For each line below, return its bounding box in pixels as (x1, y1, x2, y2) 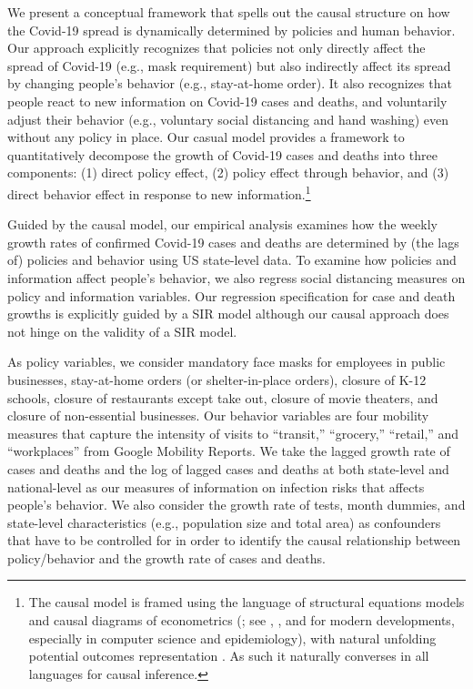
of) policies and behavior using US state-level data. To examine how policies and (7, 250, 457, 269)
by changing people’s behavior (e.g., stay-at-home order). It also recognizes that (7, 74, 452, 93)
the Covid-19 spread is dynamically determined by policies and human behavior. (7, 20, 456, 39)
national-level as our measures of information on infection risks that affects (7, 477, 425, 496)
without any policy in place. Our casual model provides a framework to (7, 127, 405, 147)
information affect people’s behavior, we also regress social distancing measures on (7, 268, 466, 287)
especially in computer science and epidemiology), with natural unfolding (28, 628, 437, 647)
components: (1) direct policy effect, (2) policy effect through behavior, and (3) (7, 163, 449, 182)
